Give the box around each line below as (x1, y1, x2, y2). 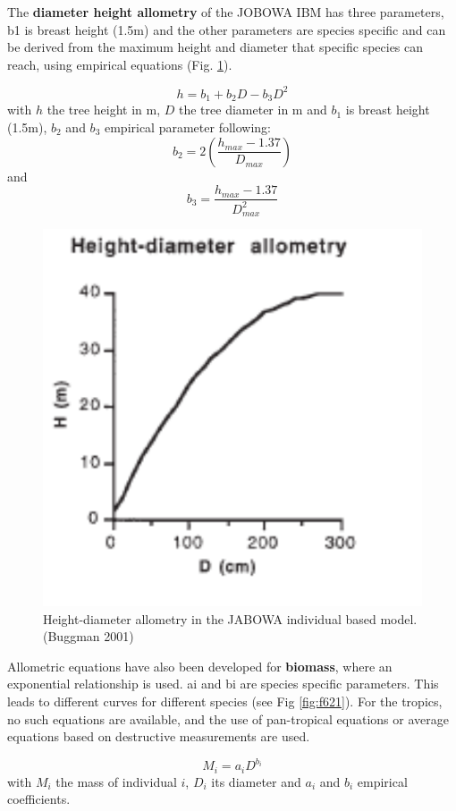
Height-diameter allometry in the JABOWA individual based (43, 609, 376, 628)
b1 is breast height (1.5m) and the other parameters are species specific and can (7, 20, 446, 38)
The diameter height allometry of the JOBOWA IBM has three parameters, (7, 3, 444, 21)
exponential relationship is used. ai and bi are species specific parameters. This (7, 674, 439, 693)
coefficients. (7, 790, 71, 808)
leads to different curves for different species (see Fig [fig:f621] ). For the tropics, (7, 691, 443, 710)
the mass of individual (55, 772, 177, 790)
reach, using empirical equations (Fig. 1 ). (7, 55, 232, 73)
